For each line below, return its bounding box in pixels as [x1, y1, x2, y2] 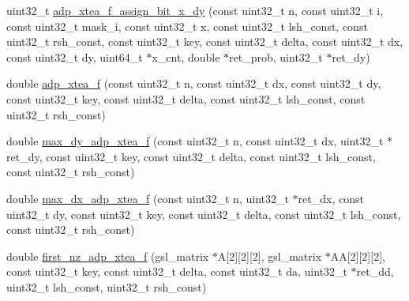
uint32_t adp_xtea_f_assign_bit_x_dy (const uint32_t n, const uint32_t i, [6, 2, 384, 18]
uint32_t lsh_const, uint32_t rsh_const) [6, 278, 207, 295]
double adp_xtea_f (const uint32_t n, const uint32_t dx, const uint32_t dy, [6, 75, 381, 92]
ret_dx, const [298, 190, 364, 206]
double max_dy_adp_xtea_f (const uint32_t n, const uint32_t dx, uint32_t [6, 133, 384, 149]
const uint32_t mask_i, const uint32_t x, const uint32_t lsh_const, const [6, 17, 368, 34]
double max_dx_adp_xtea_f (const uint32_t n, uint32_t [6, 190, 289, 206]
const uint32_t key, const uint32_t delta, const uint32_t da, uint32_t [6, 263, 347, 280]
